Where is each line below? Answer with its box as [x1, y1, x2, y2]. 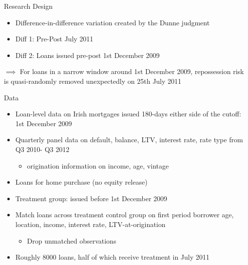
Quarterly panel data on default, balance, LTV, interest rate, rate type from [15, 134, 243, 145]
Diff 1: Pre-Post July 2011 [15, 34, 94, 44]
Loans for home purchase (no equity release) [15, 177, 148, 187]
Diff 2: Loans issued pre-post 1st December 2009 [15, 50, 160, 60]
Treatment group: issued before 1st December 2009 [15, 193, 168, 203]
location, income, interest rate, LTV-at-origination [15, 219, 166, 229]
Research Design [4, 1, 53, 11]
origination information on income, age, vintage [27, 160, 169, 170]
